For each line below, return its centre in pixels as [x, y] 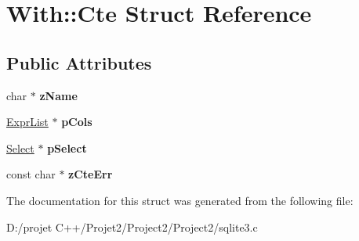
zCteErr [91, 174]
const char [31, 174]
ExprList [27, 122]
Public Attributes [79, 62]
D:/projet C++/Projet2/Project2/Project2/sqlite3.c [132, 227]
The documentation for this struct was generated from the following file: [180, 200]
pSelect [67, 147]
